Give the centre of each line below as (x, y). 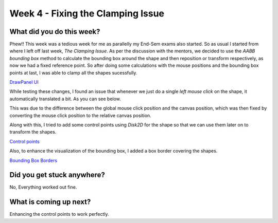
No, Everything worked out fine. (43, 187)
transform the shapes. (33, 132)
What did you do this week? (55, 32)
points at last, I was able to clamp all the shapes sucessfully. (73, 72)
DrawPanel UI (24, 82)
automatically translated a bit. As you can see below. (65, 99)
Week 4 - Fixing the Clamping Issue (87, 13)
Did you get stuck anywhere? (57, 175)
